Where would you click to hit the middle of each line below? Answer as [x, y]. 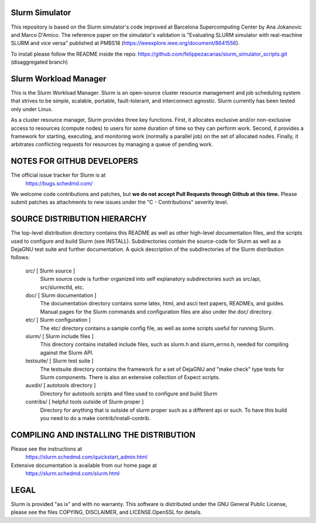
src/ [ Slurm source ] [50, 271]
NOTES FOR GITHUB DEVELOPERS [75, 161]
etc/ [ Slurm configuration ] [58, 320]
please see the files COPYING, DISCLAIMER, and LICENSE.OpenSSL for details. [106, 512]
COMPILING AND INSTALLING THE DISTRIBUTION [103, 435]
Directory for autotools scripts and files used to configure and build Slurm [129, 393]
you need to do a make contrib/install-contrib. [95, 418]
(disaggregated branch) [39, 62]
